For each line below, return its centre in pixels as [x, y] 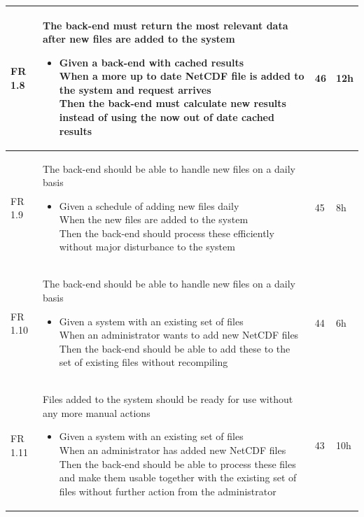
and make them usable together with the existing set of [178, 477]
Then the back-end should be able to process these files [177, 463]
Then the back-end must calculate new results [173, 103]
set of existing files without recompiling [143, 362]
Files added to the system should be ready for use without [168, 399]
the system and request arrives [135, 89]
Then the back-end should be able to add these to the [175, 348]
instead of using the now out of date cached [167, 117]
